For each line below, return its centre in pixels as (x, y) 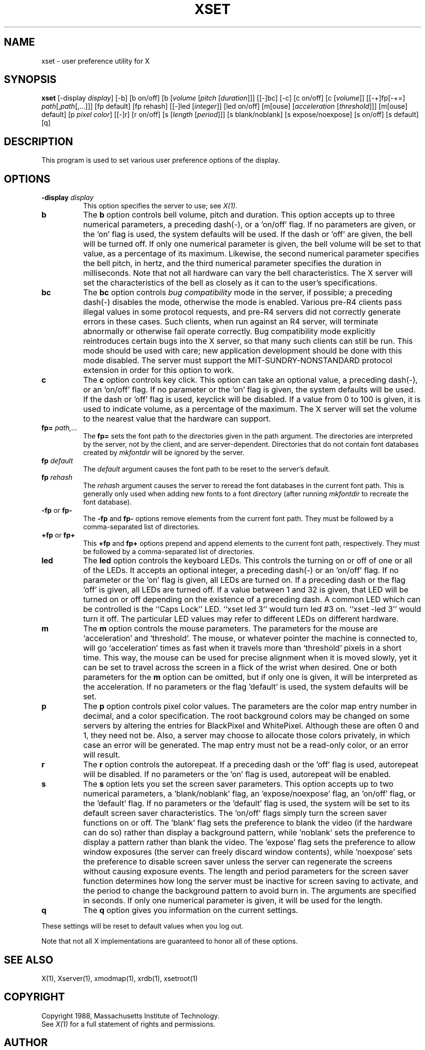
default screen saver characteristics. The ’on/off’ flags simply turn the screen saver (235, 813)
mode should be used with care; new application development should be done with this (243, 351)
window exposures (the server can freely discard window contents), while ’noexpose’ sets (248, 852)
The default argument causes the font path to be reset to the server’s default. (207, 469)
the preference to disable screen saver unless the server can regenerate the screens (238, 862)
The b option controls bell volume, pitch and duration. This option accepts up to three (239, 215)
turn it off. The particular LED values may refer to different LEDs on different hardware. (241, 619)
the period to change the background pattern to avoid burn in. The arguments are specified (250, 891)
